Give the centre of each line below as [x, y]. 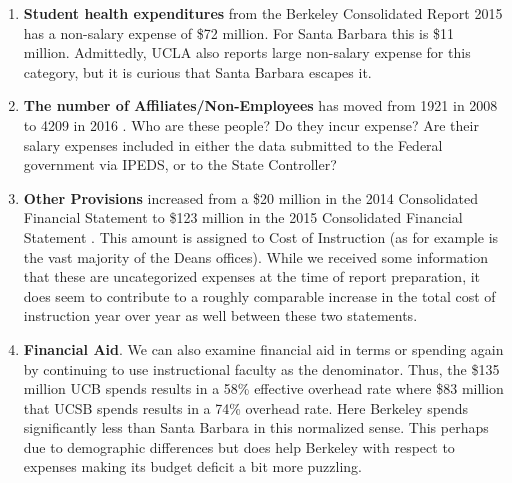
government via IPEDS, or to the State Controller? [180, 164]
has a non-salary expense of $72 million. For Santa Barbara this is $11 [239, 32]
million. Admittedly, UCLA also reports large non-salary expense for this [247, 52]
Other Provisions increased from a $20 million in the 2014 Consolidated [250, 197]
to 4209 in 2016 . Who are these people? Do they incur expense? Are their [251, 124]
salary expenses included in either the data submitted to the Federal [233, 144]
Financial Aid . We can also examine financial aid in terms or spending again [263, 348]
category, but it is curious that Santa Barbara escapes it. [197, 71]
